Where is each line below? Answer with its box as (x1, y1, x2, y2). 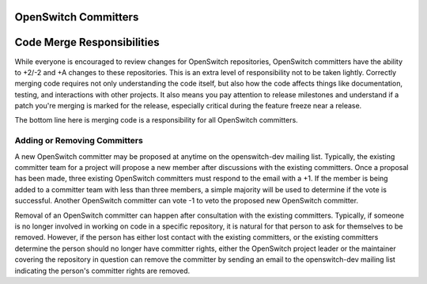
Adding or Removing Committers (14, 135, 144, 146)
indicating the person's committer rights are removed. (14, 266, 191, 275)
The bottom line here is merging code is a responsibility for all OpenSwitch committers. (14, 115, 298, 125)
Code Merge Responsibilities (14, 36, 160, 49)
